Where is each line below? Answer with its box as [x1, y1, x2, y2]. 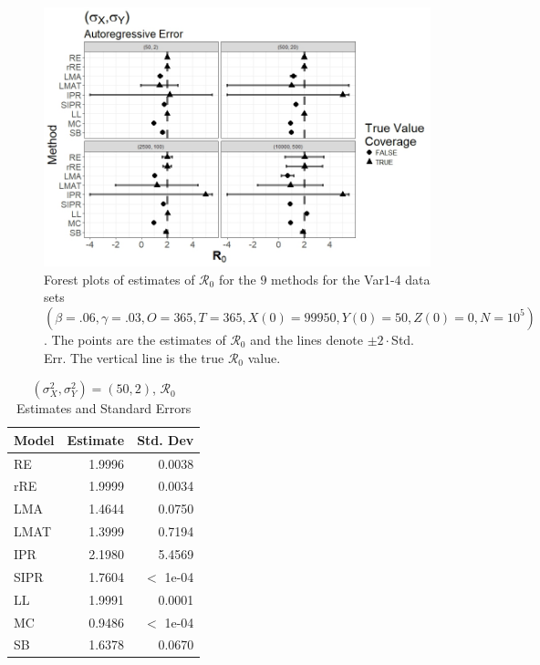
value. [247, 348, 281, 367]
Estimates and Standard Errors [16, 399, 192, 418]
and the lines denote [250, 329, 363, 348]
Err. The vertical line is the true [44, 348, 224, 367]
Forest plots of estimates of [44, 269, 195, 288]
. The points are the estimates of [44, 329, 226, 348]
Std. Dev [137, 430, 194, 449]
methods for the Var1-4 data [271, 269, 431, 288]
